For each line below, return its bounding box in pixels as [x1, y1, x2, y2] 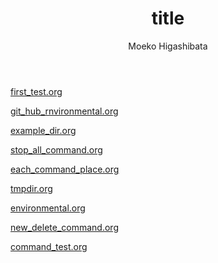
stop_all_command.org [10, 143, 103, 156]
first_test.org [10, 85, 63, 97]
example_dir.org [10, 124, 77, 136]
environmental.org [10, 202, 86, 214]
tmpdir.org [10, 182, 53, 194]
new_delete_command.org [10, 221, 119, 233]
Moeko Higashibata [128, 40, 208, 52]
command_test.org [10, 240, 88, 252]
